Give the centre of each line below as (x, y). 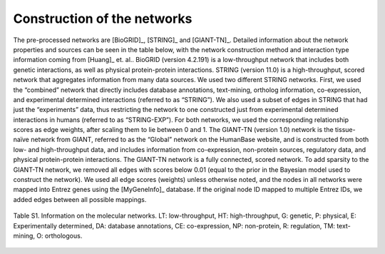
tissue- (345, 130)
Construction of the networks (103, 19)
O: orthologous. (60, 235)
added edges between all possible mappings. (80, 199)
